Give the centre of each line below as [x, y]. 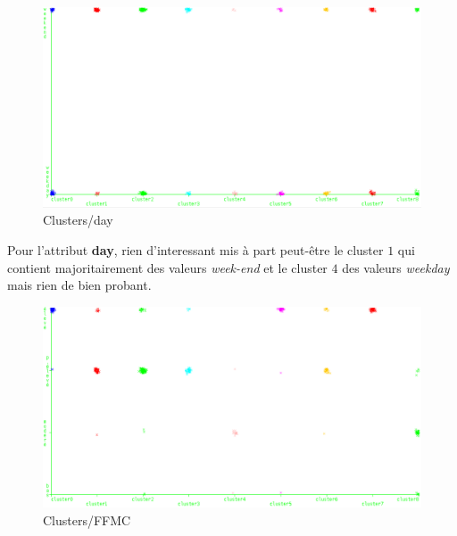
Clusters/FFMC [87, 520]
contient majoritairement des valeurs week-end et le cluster [167, 267]
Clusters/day [78, 220]
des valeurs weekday [396, 267]
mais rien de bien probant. [79, 285]
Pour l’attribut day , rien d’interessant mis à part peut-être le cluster [195, 250]
